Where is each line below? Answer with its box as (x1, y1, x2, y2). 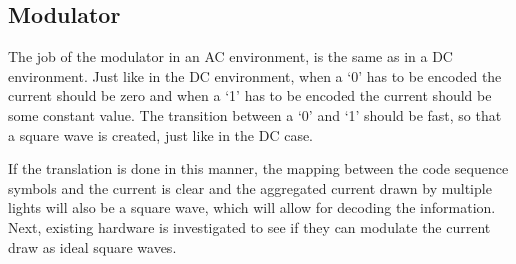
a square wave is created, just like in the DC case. (8, 124, 314, 145)
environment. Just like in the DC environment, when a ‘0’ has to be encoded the (8, 65, 502, 86)
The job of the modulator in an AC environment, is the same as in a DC (8, 46, 453, 67)
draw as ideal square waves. (8, 236, 177, 257)
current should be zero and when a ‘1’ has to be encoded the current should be (8, 85, 492, 106)
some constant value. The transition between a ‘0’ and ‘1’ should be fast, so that (8, 104, 502, 125)
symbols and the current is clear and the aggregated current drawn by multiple (8, 177, 492, 198)
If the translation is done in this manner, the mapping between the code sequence (8, 158, 509, 179)
